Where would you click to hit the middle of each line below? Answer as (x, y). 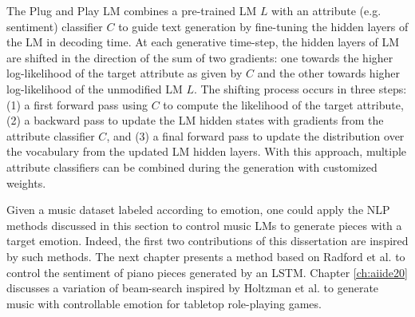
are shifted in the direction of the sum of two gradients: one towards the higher (200, 57)
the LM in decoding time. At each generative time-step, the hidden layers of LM (203, 42)
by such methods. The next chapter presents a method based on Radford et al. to (206, 256)
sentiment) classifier (55, 26)
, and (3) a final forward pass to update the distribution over (255, 135)
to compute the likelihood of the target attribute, (283, 104)
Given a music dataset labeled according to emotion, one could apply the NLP (198, 210)
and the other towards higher (329, 73)
